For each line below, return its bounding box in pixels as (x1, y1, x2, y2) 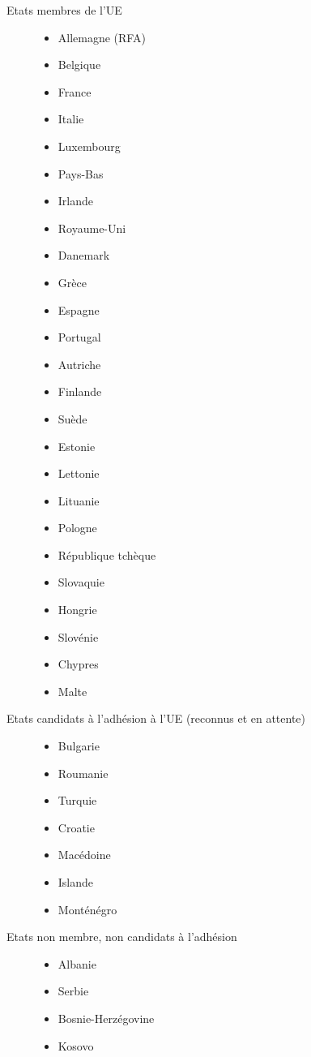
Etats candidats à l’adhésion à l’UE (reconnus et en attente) (6, 710, 306, 727)
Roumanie (58, 764, 109, 781)
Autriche (58, 355, 101, 372)
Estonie (58, 437, 96, 454)
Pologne (58, 519, 97, 536)
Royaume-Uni (58, 219, 126, 236)
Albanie (58, 955, 96, 972)
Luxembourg (58, 137, 121, 154)
